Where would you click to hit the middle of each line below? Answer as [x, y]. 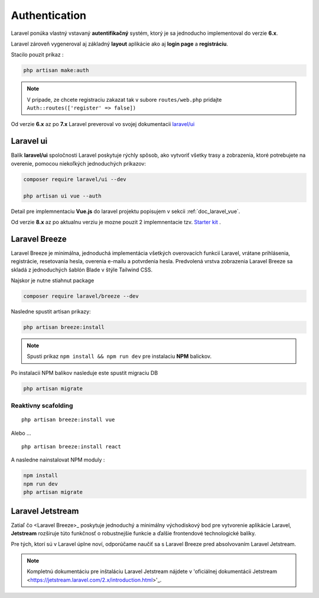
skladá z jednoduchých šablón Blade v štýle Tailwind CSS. [82, 270]
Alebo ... [21, 433]
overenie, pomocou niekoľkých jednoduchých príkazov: [78, 163]
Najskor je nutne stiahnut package [53, 280]
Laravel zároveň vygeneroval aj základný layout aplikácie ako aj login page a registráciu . [120, 44]
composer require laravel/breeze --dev [81, 296]
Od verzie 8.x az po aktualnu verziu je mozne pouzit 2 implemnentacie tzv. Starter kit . [116, 222]
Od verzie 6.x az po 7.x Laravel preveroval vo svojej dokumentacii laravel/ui [103, 124]
